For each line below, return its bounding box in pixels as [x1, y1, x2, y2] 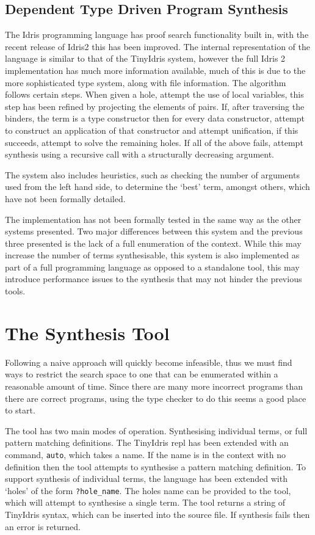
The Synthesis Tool [5, 320, 170, 345]
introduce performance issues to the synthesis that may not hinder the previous [5, 272, 302, 285]
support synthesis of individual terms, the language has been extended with [5, 472, 288, 485]
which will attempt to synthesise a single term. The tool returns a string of [5, 496, 286, 509]
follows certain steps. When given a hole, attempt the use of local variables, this [5, 88, 304, 101]
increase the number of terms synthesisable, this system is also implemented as [5, 249, 300, 261]
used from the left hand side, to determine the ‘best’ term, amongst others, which [5, 180, 310, 193]
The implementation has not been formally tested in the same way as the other [5, 213, 302, 225]
